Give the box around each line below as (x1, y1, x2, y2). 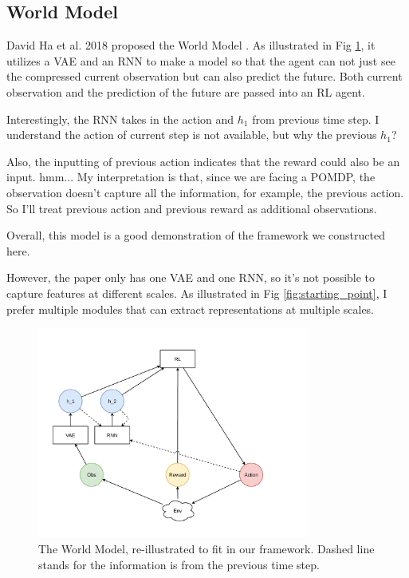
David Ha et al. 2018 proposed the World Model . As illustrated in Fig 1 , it (6, 37, 376, 53)
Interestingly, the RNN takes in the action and (6, 110, 234, 127)
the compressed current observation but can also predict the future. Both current (6, 68, 403, 85)
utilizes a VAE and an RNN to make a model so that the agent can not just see (6, 52, 395, 69)
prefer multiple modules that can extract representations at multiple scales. (6, 300, 375, 317)
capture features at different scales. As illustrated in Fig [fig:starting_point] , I (6, 284, 387, 301)
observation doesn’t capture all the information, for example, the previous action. (6, 184, 404, 200)
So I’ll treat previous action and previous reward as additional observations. (6, 200, 377, 216)
